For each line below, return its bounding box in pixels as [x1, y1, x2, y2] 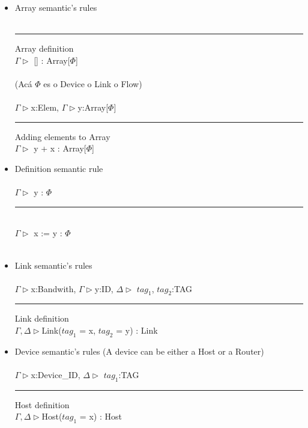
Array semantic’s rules [14, 1, 97, 13]
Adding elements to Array [14, 130, 110, 142]
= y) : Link [116, 324, 158, 337]
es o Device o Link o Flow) [43, 77, 142, 90]
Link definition [14, 312, 69, 325]
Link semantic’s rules [14, 258, 92, 271]
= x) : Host [79, 410, 122, 423]
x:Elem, [31, 101, 59, 114]
